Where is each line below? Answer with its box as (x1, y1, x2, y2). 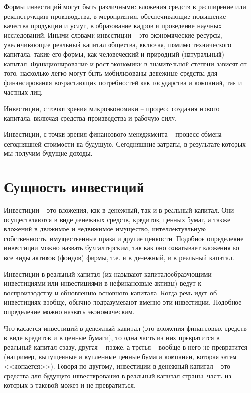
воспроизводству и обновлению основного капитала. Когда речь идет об (4, 287, 217, 297)
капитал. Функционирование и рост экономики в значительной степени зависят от (4, 58, 247, 68)
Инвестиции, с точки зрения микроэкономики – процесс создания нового (4, 103, 220, 113)
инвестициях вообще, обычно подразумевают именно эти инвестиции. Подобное (4, 297, 242, 307)
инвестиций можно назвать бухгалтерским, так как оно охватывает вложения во (4, 243, 239, 253)
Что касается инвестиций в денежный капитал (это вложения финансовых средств (4, 323, 247, 333)
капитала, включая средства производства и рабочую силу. (4, 113, 177, 123)
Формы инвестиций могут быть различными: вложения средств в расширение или (4, 1, 246, 11)
